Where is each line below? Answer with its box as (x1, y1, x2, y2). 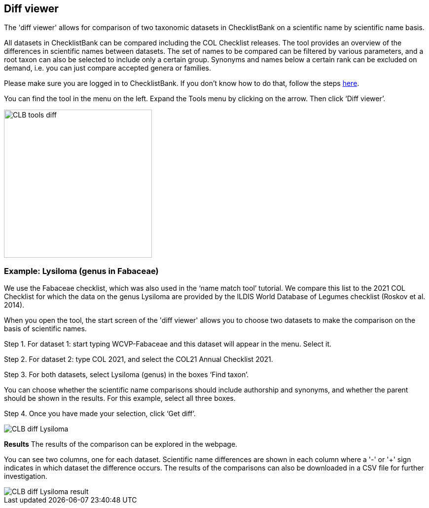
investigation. (4, 472, 47, 481)
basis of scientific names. (4, 324, 87, 333)
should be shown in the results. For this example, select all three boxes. (4, 394, 236, 403)
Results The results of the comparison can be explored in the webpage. (4, 440, 238, 449)
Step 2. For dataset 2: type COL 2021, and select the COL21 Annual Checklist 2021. (4, 355, 273, 364)
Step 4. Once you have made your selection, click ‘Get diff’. (4, 409, 196, 418)
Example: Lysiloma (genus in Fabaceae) (4, 266, 159, 276)
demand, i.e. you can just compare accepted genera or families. (4, 64, 211, 73)
